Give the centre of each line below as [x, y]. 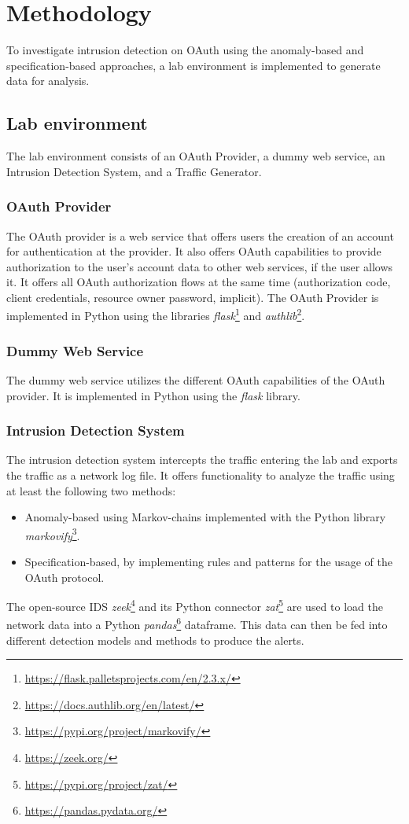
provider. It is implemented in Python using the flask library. [153, 395]
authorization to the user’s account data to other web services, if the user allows [200, 266]
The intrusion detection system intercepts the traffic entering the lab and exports [202, 460]
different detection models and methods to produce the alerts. [155, 640]
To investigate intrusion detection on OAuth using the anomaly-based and [185, 50]
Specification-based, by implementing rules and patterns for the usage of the [208, 561]
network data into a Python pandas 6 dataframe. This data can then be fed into [197, 624]
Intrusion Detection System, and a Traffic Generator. [134, 171]
